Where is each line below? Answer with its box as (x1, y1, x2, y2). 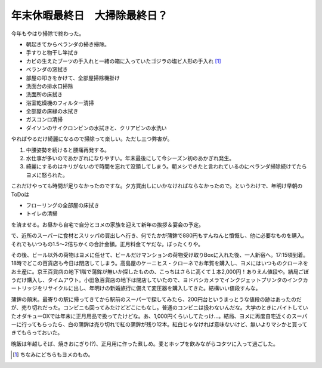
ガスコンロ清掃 (26, 116, 63, 123)
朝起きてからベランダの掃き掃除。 (26, 41, 110, 48)
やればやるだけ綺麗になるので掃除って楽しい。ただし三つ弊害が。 (11, 135, 173, 143)
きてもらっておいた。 (11, 329, 63, 336)
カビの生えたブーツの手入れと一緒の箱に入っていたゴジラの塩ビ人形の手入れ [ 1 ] (26, 57, 221, 65)
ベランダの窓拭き (26, 66, 68, 73)
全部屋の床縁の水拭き (26, 108, 79, 115)
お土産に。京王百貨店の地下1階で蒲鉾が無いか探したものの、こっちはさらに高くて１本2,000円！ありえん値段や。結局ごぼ (11, 268, 309, 275)
